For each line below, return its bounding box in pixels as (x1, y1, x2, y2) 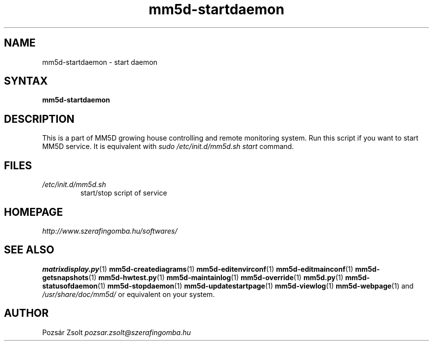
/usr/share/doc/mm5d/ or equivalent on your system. (42, 290, 215, 298)
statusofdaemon (42, 281, 98, 290)
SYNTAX (4, 75, 48, 88)
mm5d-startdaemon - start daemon (42, 57, 158, 66)
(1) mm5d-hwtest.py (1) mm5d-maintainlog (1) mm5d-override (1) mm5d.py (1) (88, 273, 344, 282)
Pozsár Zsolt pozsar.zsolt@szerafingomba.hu (42, 328, 191, 337)
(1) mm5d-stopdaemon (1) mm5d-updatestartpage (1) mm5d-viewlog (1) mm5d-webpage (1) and (97, 281, 414, 290)
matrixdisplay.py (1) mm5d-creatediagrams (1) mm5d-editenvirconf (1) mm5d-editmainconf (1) (42, 264, 353, 273)
